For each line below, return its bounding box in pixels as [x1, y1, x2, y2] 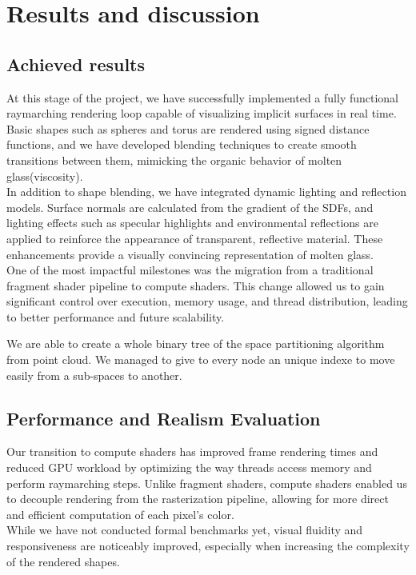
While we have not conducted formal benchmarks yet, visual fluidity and [6, 521, 363, 538]
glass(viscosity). [6, 167, 83, 184]
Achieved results [6, 51, 146, 76]
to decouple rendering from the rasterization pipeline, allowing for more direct [6, 490, 389, 507]
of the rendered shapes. [6, 553, 120, 569]
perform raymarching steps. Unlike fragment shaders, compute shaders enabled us [6, 474, 407, 491]
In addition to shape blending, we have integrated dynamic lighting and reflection [6, 183, 406, 200]
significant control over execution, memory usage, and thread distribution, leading [6, 293, 408, 309]
